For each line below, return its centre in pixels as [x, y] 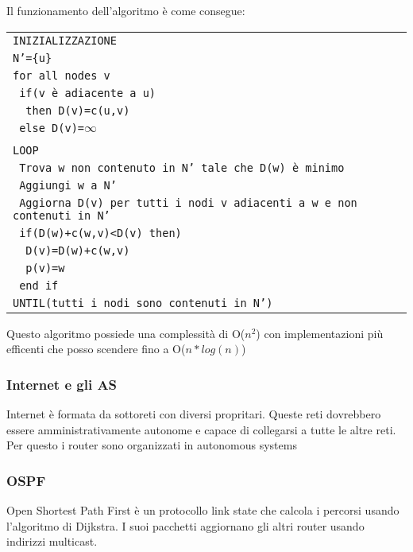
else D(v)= [52, 128]
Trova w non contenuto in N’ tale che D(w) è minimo [182, 167]
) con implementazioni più [320, 333]
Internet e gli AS [62, 384]
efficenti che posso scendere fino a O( [96, 349]
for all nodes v [62, 75]
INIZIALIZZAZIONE [65, 40]
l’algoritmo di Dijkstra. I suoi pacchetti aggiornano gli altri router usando [185, 525]
